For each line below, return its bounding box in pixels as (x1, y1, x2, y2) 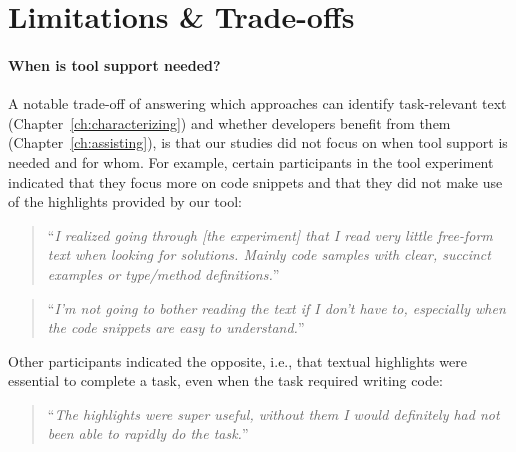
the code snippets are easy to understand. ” (47, 317, 305, 338)
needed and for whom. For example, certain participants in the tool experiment (8, 151, 494, 172)
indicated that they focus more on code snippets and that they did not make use (8, 171, 503, 192)
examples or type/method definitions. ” (47, 263, 280, 284)
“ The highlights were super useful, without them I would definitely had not (47, 403, 500, 424)
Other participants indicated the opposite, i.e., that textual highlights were (8, 350, 467, 371)
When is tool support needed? (8, 54, 221, 75)
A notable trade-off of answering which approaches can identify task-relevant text (8, 93, 507, 114)
